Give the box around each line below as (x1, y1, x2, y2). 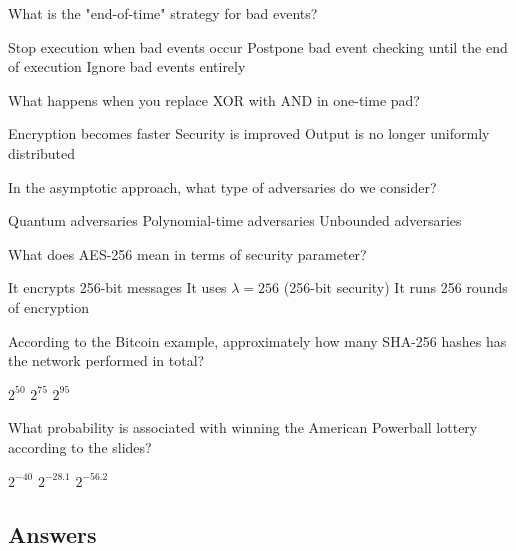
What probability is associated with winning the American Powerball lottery (8, 417, 478, 438)
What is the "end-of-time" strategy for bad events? (8, 3, 318, 23)
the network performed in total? (8, 350, 205, 371)
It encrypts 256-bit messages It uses (8, 277, 227, 298)
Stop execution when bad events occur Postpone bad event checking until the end (8, 36, 508, 57)
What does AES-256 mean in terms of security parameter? (8, 243, 367, 264)
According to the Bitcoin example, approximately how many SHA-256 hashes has (8, 330, 507, 351)
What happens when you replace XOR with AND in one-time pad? (8, 89, 420, 110)
